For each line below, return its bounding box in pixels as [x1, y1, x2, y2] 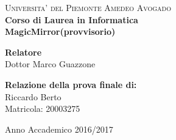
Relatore [5, 45, 42, 58]
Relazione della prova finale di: [5, 78, 137, 90]
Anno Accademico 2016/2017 [5, 122, 113, 135]
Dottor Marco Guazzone [5, 57, 96, 70]
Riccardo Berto [5, 90, 62, 103]
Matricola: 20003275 [5, 102, 80, 115]
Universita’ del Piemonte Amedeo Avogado [5, 1, 171, 13]
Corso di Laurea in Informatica [5, 13, 138, 26]
